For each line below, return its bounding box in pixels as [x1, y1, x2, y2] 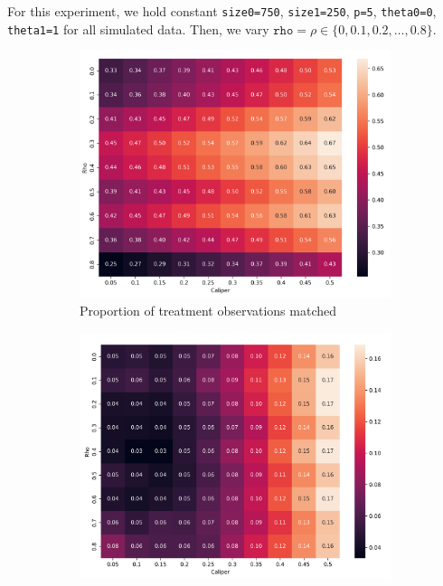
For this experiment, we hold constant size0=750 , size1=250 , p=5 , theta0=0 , [7, 2, 437, 20]
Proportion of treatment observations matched [80, 301, 337, 320]
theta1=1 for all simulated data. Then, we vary [7, 19, 269, 38]
